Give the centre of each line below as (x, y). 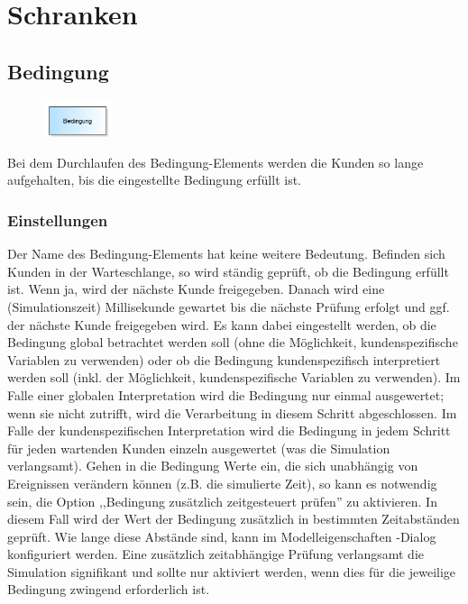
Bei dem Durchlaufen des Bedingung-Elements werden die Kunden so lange (216, 162)
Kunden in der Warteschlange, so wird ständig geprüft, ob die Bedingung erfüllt (228, 271)
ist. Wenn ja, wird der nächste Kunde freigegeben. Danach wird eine (196, 289)
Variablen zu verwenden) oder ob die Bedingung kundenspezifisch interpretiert (224, 359)
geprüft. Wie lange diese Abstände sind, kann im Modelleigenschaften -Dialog (222, 536)
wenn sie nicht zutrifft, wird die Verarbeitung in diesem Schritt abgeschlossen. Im (232, 412)
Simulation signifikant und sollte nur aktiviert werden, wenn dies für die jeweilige (232, 571)
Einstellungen (58, 220)
